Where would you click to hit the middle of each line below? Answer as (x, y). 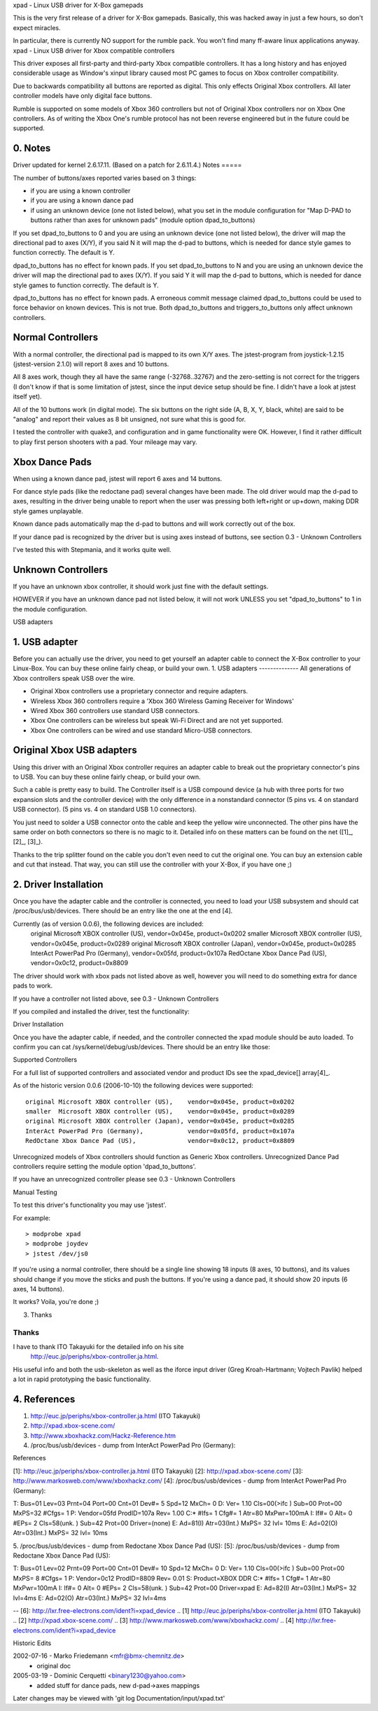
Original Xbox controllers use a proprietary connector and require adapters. (139, 691)
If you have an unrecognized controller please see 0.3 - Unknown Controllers (124, 1179)
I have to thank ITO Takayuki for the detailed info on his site (98, 1346)
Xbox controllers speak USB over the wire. (74, 678)
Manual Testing (35, 1192)
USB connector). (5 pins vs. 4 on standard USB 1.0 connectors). (105, 810)
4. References (44, 1399)
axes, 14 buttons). (38, 1289)
